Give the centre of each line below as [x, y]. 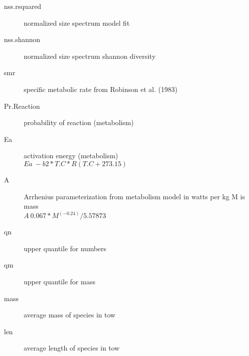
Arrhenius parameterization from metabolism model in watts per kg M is [134, 196]
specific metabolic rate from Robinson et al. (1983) [101, 89]
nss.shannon [22, 39]
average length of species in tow [72, 348]
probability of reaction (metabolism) [79, 122]
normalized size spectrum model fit [77, 22]
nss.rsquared [23, 6]
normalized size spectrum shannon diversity [90, 56]
